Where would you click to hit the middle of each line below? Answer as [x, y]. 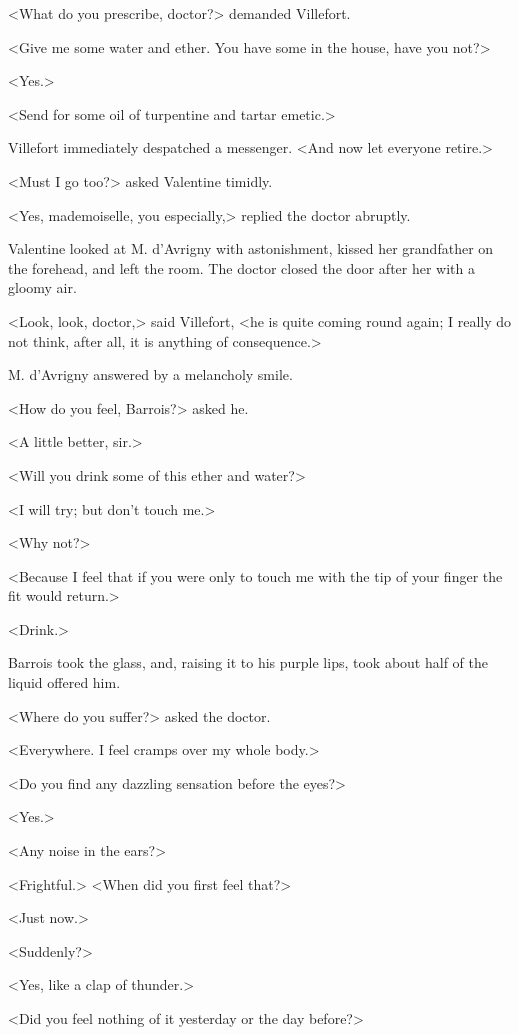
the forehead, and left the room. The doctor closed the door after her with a [241, 267]
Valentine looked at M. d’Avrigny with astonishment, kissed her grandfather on [251, 248]
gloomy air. [42, 287]
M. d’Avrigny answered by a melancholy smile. [150, 374]
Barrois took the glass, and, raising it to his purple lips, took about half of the [248, 662]
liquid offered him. [64, 682]
